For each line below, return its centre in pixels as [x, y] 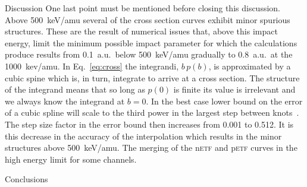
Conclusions [26, 179]
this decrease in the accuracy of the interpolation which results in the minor [143, 136]
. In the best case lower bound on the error [224, 101]
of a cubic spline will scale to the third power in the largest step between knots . [152, 112]
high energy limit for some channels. [71, 159]
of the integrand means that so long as [75, 89]
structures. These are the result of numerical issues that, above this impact [141, 31]
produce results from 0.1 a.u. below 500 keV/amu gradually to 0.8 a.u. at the [149, 54]
